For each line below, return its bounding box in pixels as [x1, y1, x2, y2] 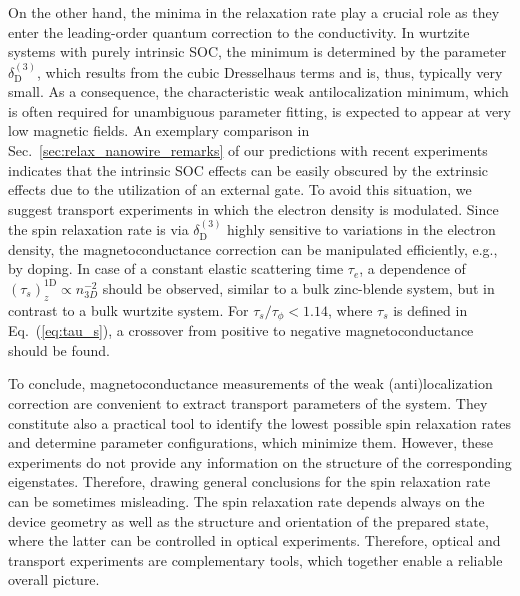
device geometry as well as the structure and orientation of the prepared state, [8, 510, 489, 531]
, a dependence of [359, 258, 466, 279]
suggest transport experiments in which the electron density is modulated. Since [8, 198, 499, 219]
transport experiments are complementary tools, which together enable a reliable [8, 549, 503, 570]
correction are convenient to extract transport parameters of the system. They [8, 392, 488, 413]
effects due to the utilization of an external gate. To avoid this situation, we [8, 179, 472, 200]
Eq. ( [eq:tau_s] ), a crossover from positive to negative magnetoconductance [8, 320, 474, 341]
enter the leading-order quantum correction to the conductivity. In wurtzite [8, 21, 470, 42]
